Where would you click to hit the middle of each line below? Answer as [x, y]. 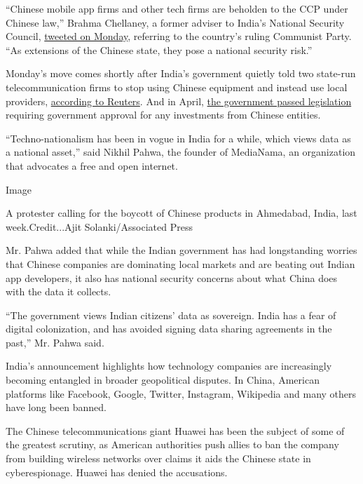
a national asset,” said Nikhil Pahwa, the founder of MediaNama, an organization [181, 152]
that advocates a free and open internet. [92, 165]
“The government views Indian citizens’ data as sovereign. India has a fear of [171, 315]
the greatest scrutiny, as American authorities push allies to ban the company [172, 444]
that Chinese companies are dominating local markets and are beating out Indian [180, 263]
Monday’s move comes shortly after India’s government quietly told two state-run [181, 73]
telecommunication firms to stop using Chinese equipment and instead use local [177, 87]
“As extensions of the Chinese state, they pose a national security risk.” [159, 49]
